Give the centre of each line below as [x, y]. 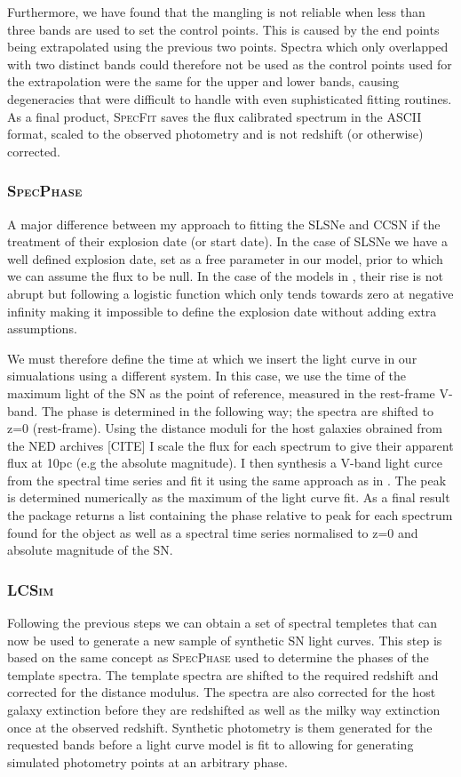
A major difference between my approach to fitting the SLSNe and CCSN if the [224, 224]
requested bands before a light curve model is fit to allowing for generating [211, 745]
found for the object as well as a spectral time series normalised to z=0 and [213, 532]
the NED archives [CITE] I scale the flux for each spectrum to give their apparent [230, 445]
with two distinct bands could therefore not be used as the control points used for [230, 64]
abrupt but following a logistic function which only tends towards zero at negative [230, 293]
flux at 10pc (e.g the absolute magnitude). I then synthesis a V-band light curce [225, 463]
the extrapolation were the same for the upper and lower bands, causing [203, 81]
